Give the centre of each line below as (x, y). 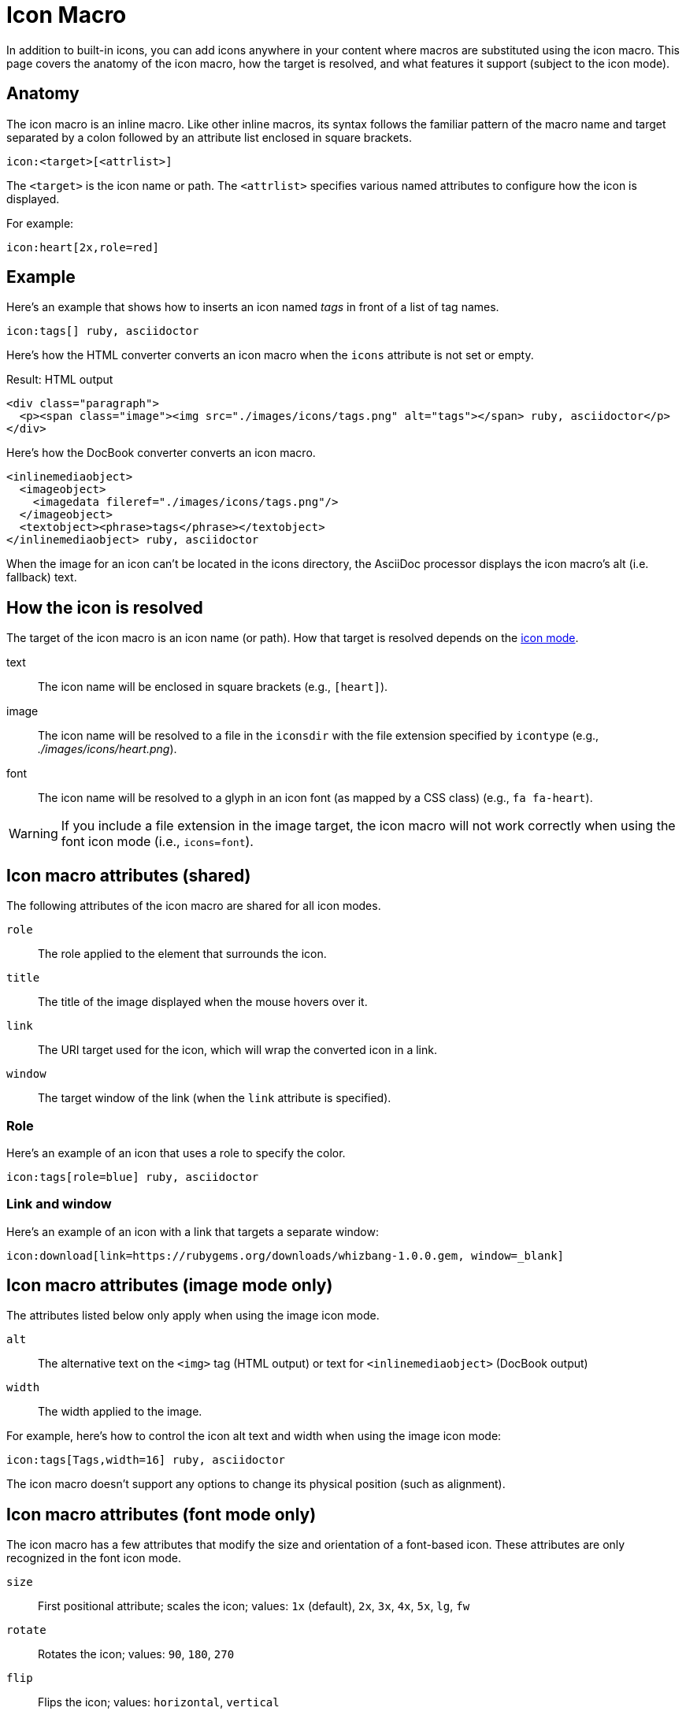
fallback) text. (42, 577)
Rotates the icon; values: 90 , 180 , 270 (136, 1654)
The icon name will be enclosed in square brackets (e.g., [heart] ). (213, 687)
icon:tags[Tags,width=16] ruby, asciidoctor (146, 1460)
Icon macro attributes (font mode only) (161, 1514)
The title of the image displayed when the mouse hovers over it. (203, 1002)
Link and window (59, 1204)
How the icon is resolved (105, 607)
